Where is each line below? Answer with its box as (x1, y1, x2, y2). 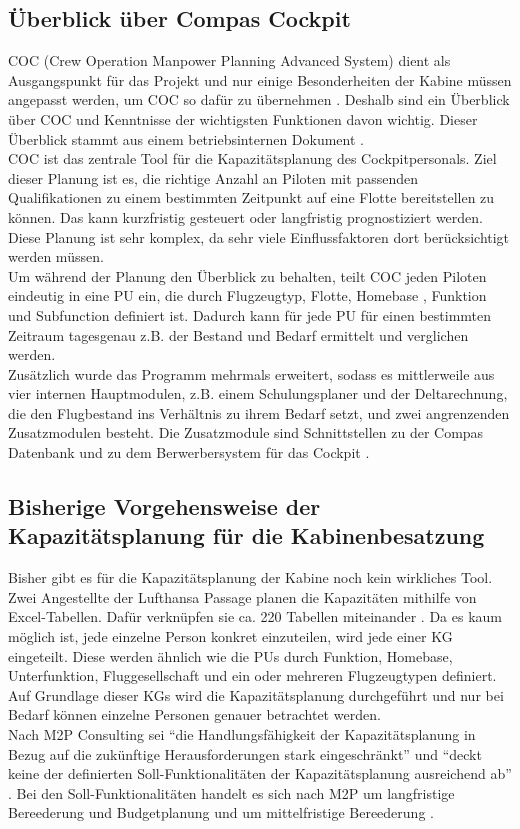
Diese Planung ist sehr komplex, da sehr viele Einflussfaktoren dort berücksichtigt (8, 226, 510, 247)
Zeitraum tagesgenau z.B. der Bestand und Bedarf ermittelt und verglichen (8, 324, 469, 345)
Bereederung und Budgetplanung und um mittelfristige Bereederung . (8, 802, 434, 823)
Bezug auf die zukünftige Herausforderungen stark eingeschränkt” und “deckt (8, 743, 482, 764)
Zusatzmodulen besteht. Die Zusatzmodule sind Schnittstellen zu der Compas (8, 422, 484, 443)
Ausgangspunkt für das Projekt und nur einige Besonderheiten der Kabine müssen (8, 69, 512, 90)
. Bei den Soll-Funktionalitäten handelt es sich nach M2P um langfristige (8, 782, 455, 803)
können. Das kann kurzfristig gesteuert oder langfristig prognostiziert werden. (8, 206, 483, 227)
